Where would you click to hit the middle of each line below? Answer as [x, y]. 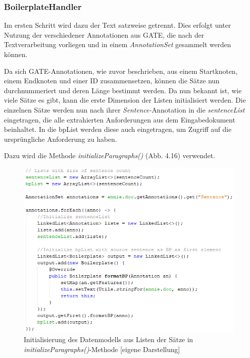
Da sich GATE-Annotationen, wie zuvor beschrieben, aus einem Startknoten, [121, 71]
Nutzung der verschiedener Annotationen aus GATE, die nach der [104, 34]
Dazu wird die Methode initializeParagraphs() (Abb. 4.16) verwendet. [110, 155]
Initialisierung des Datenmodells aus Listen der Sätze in [108, 339]
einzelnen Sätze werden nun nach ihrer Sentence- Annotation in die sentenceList [125, 109]
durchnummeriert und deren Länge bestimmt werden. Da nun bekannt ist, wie [123, 90]
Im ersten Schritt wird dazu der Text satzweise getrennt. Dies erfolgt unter [118, 25]
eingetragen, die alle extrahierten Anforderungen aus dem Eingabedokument [120, 119]
